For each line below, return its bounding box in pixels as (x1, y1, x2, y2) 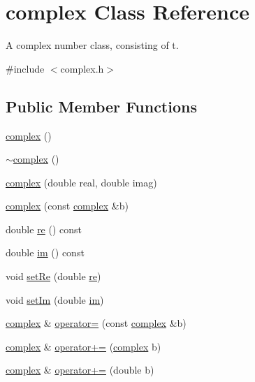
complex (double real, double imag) (6, 175, 157, 189)
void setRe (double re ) (6, 269, 101, 284)
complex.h (60, 61, 104, 75)
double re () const (6, 221, 82, 236)
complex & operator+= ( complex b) (6, 339, 161, 353)
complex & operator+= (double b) (6, 362, 154, 377)
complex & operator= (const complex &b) (6, 316, 187, 330)
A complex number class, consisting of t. (6, 38, 179, 52)
